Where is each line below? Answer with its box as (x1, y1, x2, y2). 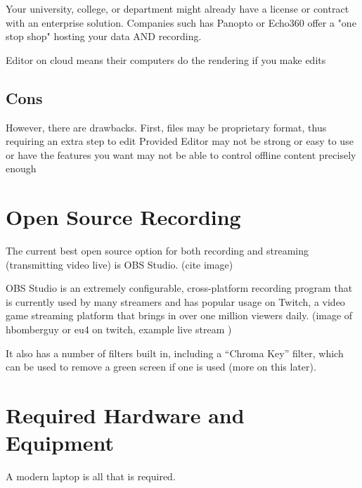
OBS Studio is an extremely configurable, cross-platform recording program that (6, 281, 353, 295)
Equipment (6, 428, 114, 457)
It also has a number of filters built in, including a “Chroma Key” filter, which (6, 345, 344, 360)
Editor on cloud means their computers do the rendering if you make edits (6, 52, 326, 67)
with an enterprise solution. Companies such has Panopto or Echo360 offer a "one (6, 15, 356, 30)
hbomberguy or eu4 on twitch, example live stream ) (6, 322, 232, 337)
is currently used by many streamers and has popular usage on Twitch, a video (6, 294, 345, 309)
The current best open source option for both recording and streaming (6, 243, 309, 258)
